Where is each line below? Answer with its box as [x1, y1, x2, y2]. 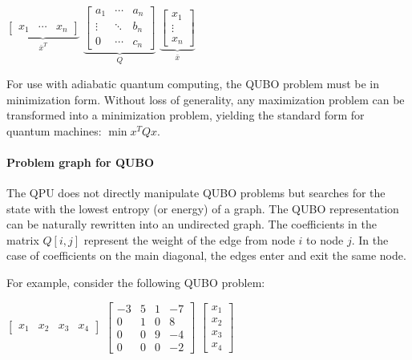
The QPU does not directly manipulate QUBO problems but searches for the [6, 184, 386, 201]
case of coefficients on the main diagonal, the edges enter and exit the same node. [6, 247, 406, 264]
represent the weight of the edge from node [83, 231, 295, 248]
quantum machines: [6, 122, 102, 139]
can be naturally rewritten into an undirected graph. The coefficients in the [6, 216, 377, 233]
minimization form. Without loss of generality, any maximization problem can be [6, 91, 405, 107]
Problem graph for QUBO [6, 153, 155, 170]
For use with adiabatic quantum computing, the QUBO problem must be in [6, 75, 379, 91]
